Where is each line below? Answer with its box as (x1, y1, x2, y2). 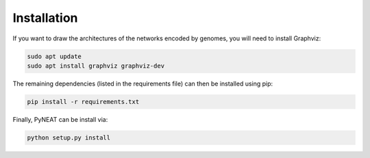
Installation (12, 10, 78, 25)
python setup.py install (27, 133, 111, 142)
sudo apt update (27, 52, 82, 60)
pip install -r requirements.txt (27, 98, 140, 105)
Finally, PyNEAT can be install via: (12, 115, 108, 123)
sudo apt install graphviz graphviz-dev (27, 62, 164, 70)
